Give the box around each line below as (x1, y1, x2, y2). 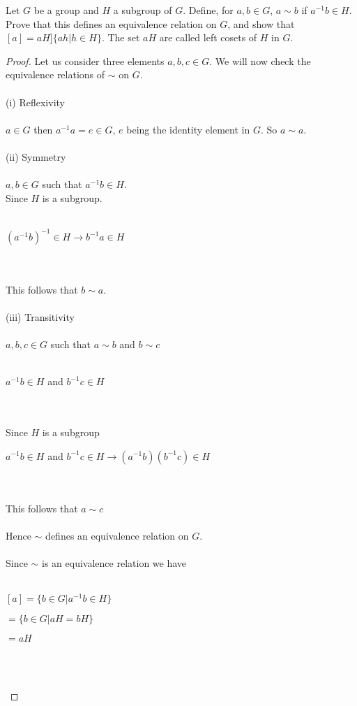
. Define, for (183, 3, 234, 17)
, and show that (227, 16, 295, 31)
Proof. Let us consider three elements (6, 53, 165, 68)
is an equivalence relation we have (42, 556, 187, 570)
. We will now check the (209, 53, 311, 68)
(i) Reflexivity (6, 94, 65, 109)
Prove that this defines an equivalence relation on (6, 16, 217, 31)
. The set (101, 30, 140, 45)
